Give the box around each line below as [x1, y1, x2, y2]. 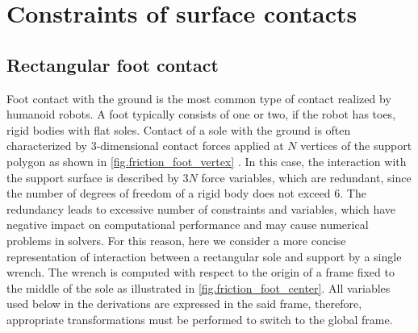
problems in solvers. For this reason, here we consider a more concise [6, 231, 346, 248]
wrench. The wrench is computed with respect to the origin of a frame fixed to [6, 264, 395, 281]
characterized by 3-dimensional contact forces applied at [6, 137, 284, 154]
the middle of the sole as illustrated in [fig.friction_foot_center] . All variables [6, 279, 391, 296]
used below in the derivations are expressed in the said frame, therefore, [6, 295, 362, 312]
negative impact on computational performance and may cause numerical [6, 216, 369, 233]
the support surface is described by [6, 169, 179, 185]
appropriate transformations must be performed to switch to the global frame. [6, 310, 393, 327]
